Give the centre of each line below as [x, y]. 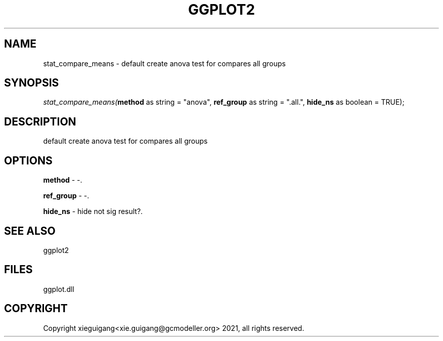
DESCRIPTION [40, 121]
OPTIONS [28, 160]
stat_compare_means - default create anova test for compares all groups [164, 63]
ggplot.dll [59, 289]
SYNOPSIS [32, 83]
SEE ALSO [30, 231]
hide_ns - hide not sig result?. [93, 211]
